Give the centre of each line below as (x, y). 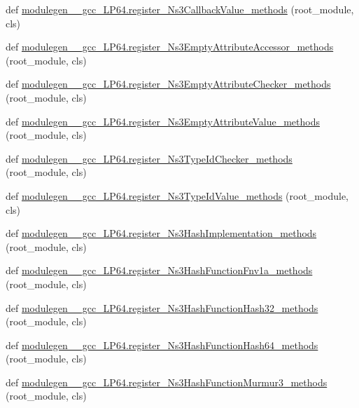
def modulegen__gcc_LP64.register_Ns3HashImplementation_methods (161, 233)
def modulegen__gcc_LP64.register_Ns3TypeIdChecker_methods (149, 158)
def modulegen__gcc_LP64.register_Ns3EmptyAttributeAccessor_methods (170, 47)
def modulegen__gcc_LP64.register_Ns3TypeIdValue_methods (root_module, (177, 195)
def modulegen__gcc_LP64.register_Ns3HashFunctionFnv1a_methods (159, 270)
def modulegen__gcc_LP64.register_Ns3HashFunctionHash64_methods (162, 345)
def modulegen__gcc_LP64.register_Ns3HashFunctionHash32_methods (162, 307)
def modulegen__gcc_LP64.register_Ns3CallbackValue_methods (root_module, (180, 9)
